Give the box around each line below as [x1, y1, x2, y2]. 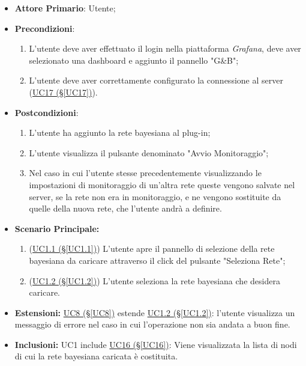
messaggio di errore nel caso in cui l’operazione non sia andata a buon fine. [14, 318, 290, 331]
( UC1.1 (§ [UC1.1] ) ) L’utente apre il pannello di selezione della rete [29, 242, 275, 255]
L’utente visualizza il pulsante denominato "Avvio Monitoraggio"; [29, 146, 269, 159]
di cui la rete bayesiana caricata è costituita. [14, 350, 178, 362]
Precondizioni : [14, 22, 75, 34]
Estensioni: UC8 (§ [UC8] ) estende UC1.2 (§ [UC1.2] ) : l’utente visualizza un [14, 306, 295, 319]
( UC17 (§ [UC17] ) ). [29, 85, 98, 98]
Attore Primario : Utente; [14, 2, 116, 14]
